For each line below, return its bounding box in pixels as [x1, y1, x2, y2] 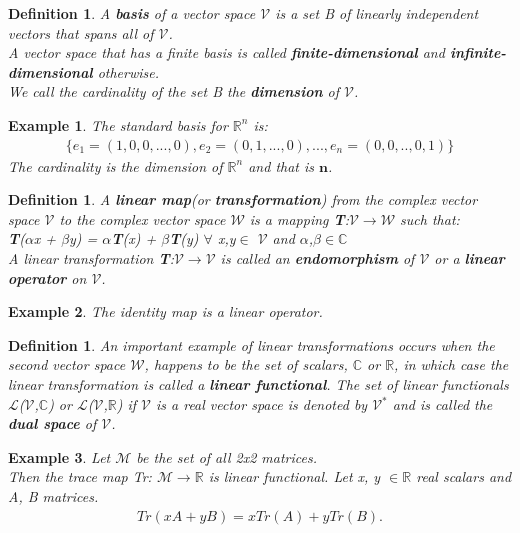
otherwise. [97, 61, 160, 82]
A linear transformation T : [8, 247, 174, 268]
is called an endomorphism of [220, 247, 415, 268]
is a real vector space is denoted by [155, 393, 368, 414]
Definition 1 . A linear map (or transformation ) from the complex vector [8, 189, 478, 210]
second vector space [8, 354, 126, 375]
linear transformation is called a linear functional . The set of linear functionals [8, 373, 509, 394]
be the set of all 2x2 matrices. [136, 446, 317, 467]
